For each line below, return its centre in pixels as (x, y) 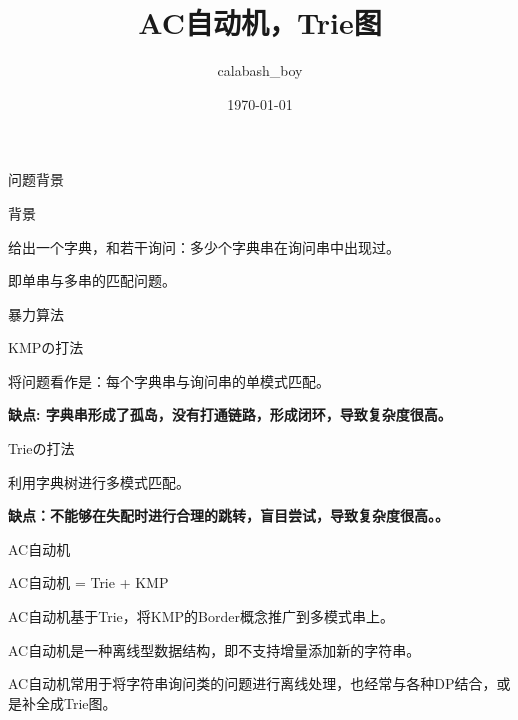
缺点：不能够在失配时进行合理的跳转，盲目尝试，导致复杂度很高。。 (228, 515)
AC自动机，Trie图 (260, 22)
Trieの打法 (41, 448)
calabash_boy (260, 70)
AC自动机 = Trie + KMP (88, 582)
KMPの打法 (46, 347)
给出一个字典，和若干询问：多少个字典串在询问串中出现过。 (204, 246)
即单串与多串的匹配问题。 (92, 280)
